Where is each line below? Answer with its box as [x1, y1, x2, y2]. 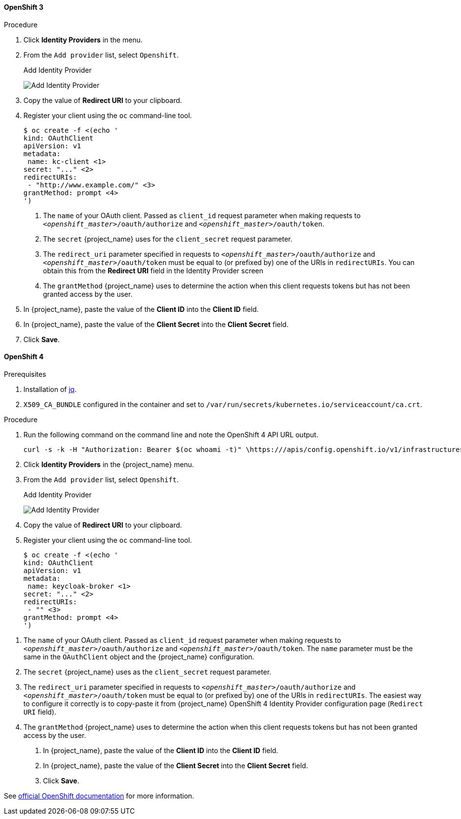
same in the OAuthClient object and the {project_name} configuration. [23, 652, 254, 661]
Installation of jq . [23, 385, 77, 393]
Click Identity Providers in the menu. [23, 35, 143, 44]
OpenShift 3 [4, 3, 43, 11]
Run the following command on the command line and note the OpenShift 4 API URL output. [23, 430, 318, 439]
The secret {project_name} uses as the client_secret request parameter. [23, 667, 272, 676]
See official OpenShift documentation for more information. [4, 791, 194, 800]
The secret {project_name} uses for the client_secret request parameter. [43, 234, 293, 243]
